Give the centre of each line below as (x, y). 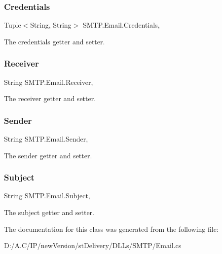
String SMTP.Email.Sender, (46, 139)
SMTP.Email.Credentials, (121, 25)
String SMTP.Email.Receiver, (49, 82)
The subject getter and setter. (49, 212)
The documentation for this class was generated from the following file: (111, 229)
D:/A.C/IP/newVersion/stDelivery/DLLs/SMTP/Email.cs (93, 245)
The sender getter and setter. (48, 155)
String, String (51, 25)
